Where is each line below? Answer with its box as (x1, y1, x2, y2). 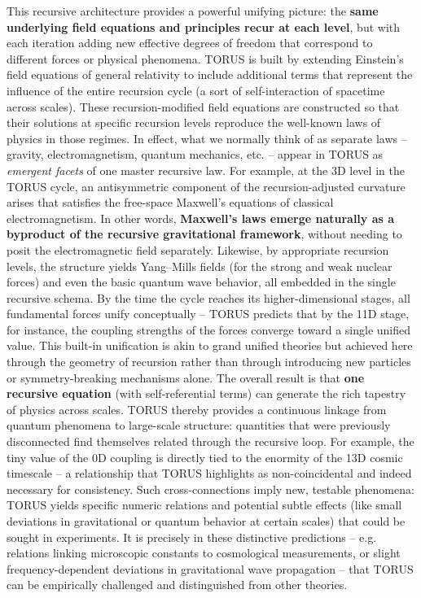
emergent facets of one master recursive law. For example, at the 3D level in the (7, 161, 405, 178)
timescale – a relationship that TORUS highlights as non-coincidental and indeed (7, 465, 412, 482)
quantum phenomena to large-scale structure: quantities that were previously (7, 417, 391, 434)
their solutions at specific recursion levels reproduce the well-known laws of (7, 114, 381, 131)
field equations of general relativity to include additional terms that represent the (7, 66, 413, 83)
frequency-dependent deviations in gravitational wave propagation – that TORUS (7, 560, 414, 577)
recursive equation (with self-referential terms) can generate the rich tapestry (7, 385, 406, 402)
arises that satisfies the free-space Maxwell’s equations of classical (7, 194, 334, 211)
